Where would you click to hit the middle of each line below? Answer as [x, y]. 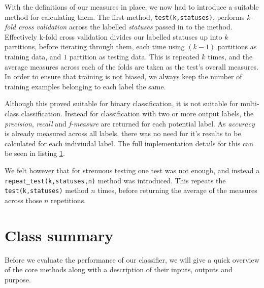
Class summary [59, 235]
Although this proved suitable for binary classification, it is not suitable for [121, 103]
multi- [250, 103]
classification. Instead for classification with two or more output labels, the [137, 113]
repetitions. [69, 200]
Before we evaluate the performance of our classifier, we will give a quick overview [132, 259]
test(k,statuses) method [47, 190]
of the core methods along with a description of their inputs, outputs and [119, 269]
